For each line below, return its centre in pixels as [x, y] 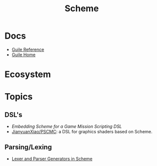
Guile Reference [28, 49]
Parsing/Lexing [28, 147]
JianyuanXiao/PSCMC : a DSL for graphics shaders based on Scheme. [82, 132]
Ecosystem [28, 74]
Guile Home [23, 55]
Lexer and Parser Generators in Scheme [52, 159]
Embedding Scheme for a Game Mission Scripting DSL [67, 126]
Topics [19, 97]
